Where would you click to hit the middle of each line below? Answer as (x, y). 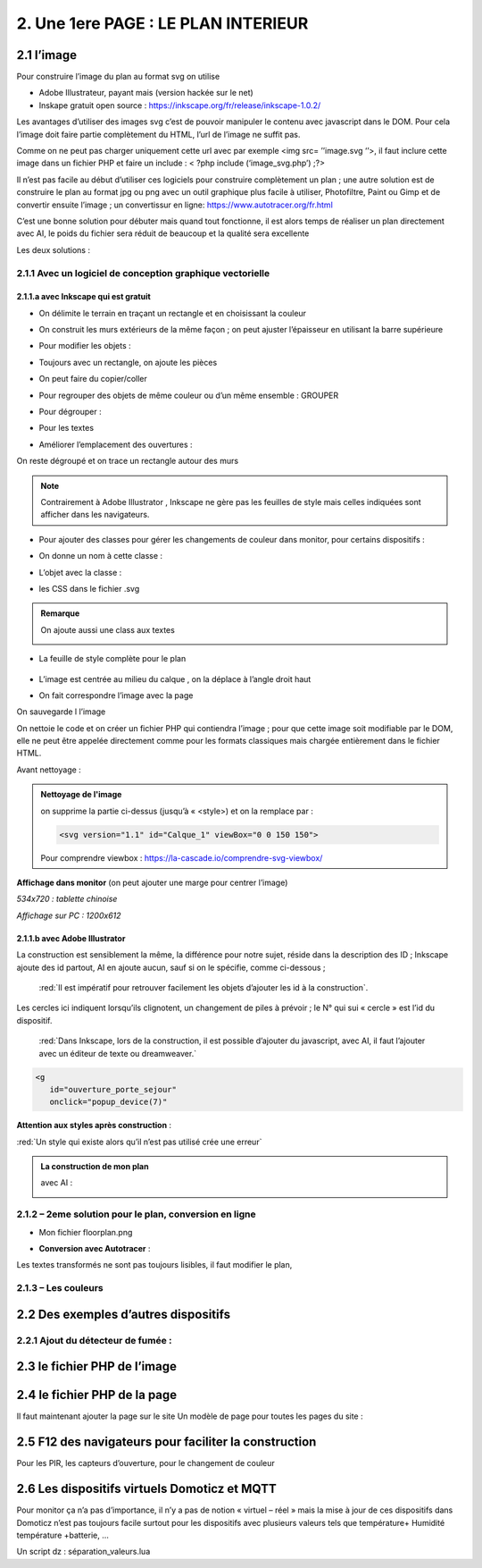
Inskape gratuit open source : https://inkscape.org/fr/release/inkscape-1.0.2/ (180, 105)
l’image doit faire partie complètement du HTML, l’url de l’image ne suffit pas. (158, 134)
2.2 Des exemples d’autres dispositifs (124, 1314)
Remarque (60, 613)
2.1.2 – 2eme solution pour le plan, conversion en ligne (136, 1214)
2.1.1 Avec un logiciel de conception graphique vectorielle (143, 273)
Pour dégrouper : (70, 412)
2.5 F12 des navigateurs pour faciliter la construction (166, 1442)
